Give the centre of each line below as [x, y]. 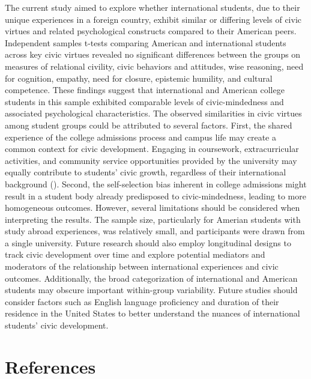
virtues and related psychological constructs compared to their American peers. [151, 31]
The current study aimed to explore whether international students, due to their [152, 7]
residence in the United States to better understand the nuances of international [152, 313]
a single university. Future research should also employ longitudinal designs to [148, 242]
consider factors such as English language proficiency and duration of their [142, 301]
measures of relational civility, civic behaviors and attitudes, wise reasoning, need [154, 66]
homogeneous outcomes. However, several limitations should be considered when [152, 208]
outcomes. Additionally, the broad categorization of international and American [151, 278]
